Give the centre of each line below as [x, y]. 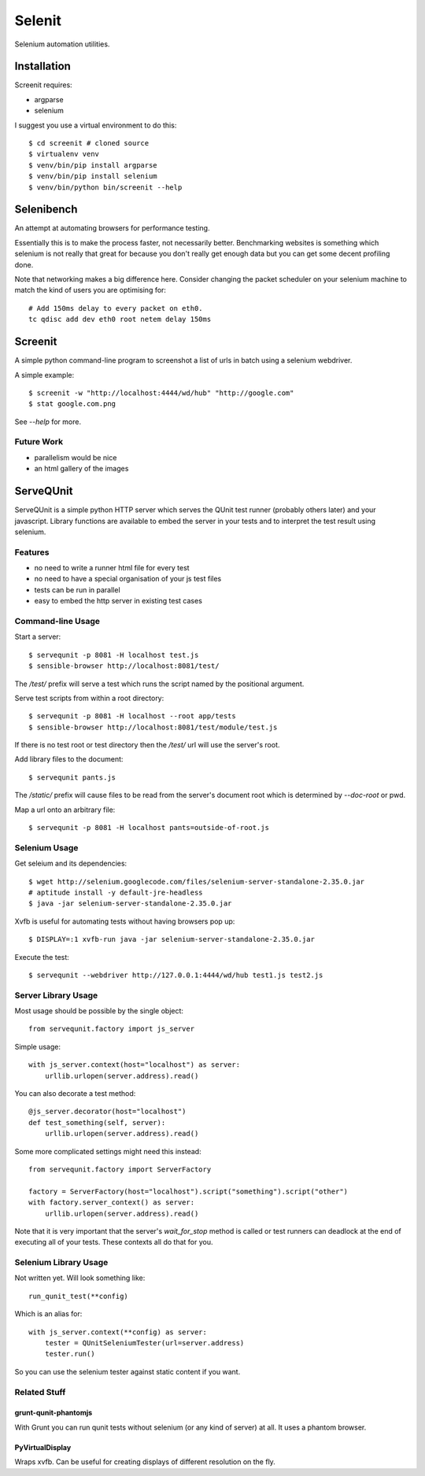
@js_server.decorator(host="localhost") [107, 1112]
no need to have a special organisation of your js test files [128, 579]
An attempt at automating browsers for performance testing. [112, 228]
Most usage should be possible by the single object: [99, 1011]
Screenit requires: [43, 85]
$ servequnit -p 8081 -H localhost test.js [114, 655]
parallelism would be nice [76, 457]
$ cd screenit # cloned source [89, 143]
